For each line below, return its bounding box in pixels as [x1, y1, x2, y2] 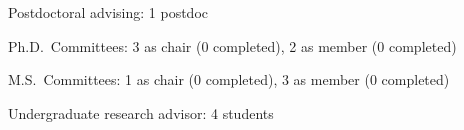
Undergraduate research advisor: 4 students [8, 102, 274, 123]
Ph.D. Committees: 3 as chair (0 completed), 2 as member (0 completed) [8, 35, 457, 56]
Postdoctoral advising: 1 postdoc [8, 2, 208, 22]
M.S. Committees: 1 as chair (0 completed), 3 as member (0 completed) [8, 69, 450, 90]
